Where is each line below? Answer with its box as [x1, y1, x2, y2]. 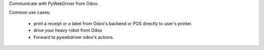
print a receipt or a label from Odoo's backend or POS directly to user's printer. [33, 20, 193, 26]
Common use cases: [9, 10, 51, 16]
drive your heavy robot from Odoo [33, 27, 103, 33]
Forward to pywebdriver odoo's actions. [33, 34, 114, 40]
